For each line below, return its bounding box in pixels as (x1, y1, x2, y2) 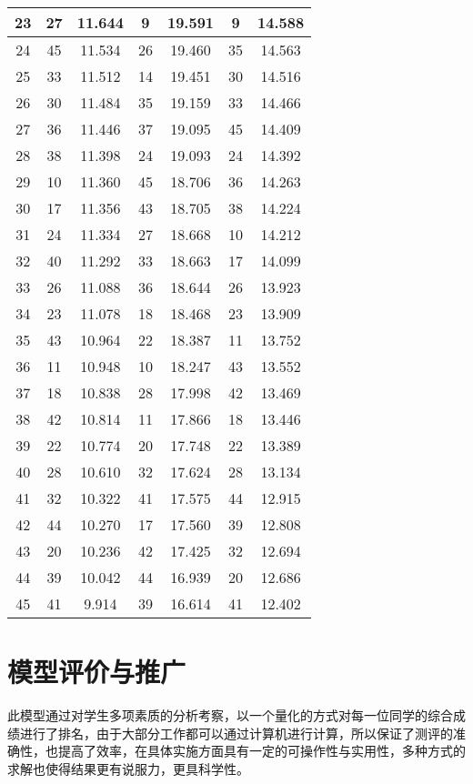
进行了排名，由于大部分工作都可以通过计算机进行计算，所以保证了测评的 (19, 723, 453, 742)
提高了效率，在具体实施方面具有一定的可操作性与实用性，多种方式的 (57, 741, 466, 760)
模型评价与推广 (7, 653, 186, 690)
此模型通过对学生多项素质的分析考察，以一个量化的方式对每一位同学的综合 (7, 706, 453, 725)
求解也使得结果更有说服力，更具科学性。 (7, 759, 249, 778)
